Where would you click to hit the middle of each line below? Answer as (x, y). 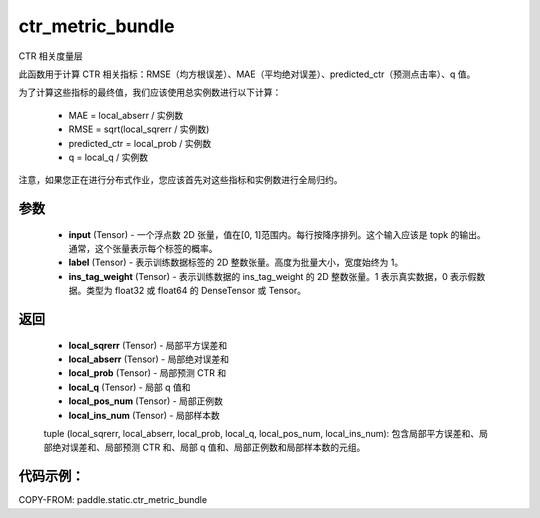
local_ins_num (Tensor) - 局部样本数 (144, 415)
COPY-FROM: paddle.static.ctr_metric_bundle (113, 500)
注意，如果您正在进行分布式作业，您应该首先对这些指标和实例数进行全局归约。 (180, 180)
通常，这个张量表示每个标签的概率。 (143, 249)
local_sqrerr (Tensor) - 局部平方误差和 (148, 345)
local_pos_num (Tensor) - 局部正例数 (146, 401)
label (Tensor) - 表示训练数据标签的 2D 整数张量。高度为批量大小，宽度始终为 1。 (236, 262)
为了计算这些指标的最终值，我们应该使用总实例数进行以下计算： (150, 92)
